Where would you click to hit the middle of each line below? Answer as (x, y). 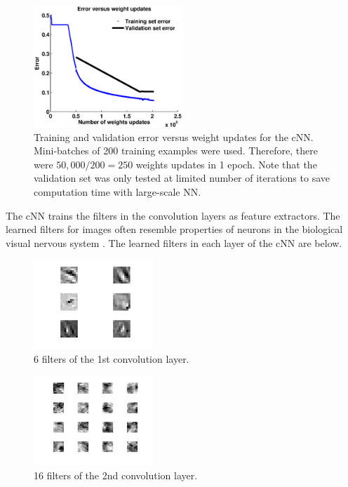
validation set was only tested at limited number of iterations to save (182, 178)
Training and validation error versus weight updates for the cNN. (174, 136)
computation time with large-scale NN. (118, 192)
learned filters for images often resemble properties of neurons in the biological (174, 229)
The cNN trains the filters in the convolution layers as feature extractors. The (173, 215)
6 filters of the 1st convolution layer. (112, 359)
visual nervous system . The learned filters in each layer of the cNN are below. (174, 242)
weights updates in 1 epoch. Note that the (226, 164)
